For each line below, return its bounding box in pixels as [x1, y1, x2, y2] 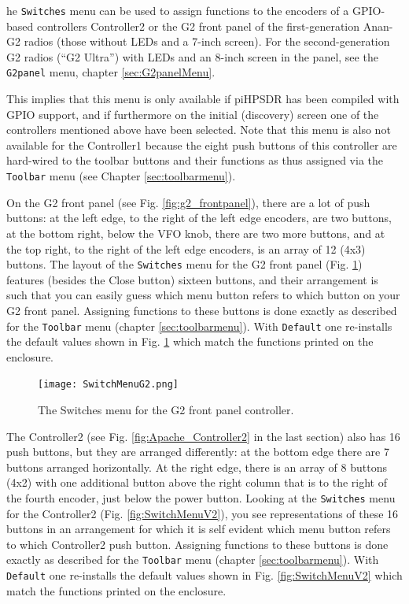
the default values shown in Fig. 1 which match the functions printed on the [6, 333, 374, 350]
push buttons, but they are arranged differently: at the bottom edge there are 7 [6, 443, 389, 460]
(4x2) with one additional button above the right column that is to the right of [6, 474, 387, 491]
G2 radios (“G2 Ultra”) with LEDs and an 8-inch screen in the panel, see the [6, 48, 378, 65]
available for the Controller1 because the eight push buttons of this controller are [6, 136, 397, 153]
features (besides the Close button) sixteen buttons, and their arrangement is [6, 271, 378, 287]
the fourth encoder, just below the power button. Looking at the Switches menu [6, 490, 396, 506]
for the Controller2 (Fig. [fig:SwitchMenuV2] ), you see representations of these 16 [6, 505, 399, 521]
